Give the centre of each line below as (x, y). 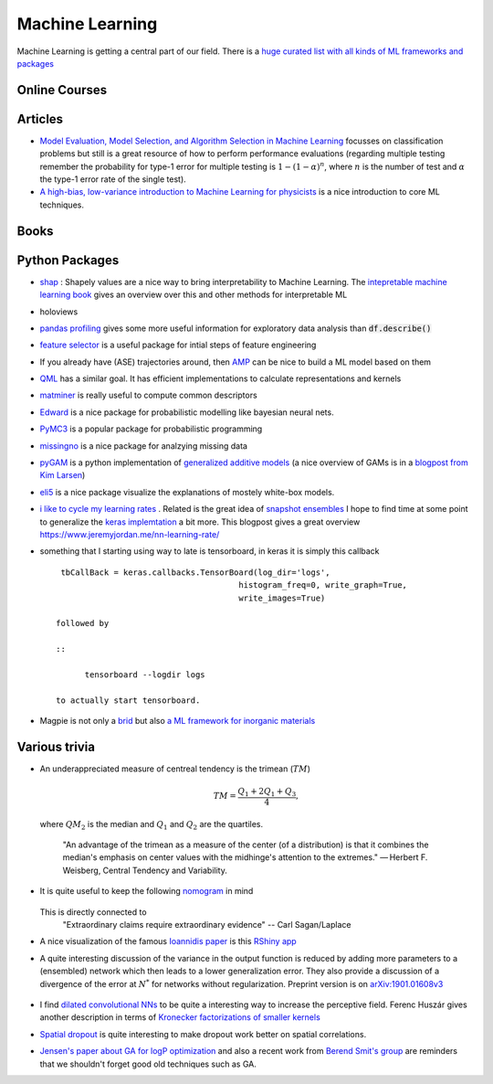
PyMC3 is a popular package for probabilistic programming (151, 429)
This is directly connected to (93, 912)
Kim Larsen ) (63, 475)
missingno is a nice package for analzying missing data (144, 446)
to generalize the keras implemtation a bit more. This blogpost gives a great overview (200, 522)
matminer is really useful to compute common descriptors (148, 395)
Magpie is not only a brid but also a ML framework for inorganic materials (178, 721)
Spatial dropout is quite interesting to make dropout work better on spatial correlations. (203, 1034)
